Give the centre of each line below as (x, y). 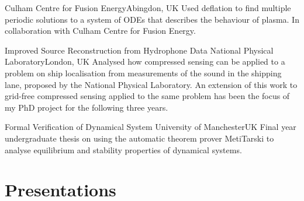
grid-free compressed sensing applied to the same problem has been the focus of (147, 96)
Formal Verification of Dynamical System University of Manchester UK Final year (151, 127)
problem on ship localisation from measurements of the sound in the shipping (143, 73)
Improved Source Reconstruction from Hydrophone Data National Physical (139, 50)
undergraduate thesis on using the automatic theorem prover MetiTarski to (139, 138)
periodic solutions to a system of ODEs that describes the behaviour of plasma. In (152, 19)
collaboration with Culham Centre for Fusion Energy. (100, 31)
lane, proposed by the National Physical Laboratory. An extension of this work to (151, 84)
